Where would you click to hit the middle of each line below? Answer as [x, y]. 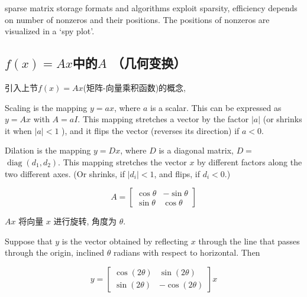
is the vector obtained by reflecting [125, 241]
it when [18, 130]
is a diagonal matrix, [196, 150]
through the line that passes [249, 241]
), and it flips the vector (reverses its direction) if [151, 130]
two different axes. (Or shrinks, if [65, 173]
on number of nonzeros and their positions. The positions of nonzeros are [137, 19]
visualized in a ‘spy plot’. [50, 31]
